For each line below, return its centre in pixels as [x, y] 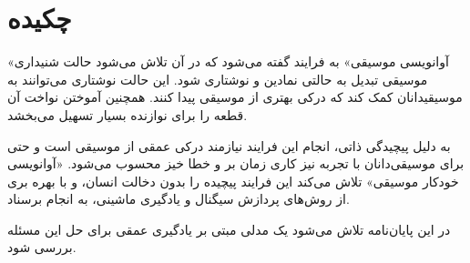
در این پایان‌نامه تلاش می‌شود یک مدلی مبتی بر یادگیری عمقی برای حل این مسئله [229, 229]
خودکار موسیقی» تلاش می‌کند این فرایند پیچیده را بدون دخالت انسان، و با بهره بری [233, 181]
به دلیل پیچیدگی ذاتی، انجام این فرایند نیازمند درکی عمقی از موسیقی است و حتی [229, 145]
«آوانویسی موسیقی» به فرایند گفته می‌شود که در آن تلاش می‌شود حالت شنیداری [228, 61]
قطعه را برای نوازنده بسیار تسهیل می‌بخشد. [128, 114]
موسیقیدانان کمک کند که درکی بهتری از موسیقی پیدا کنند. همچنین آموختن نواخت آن [235, 97]
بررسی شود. [42, 247]
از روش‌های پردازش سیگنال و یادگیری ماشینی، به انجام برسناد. [179, 199]
